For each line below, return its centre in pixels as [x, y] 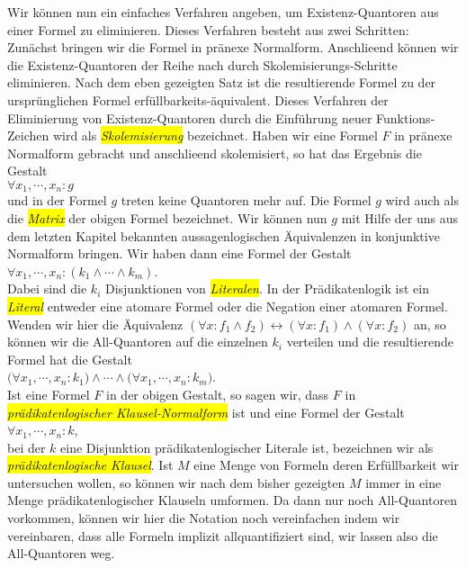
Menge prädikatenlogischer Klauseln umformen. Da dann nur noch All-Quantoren [232, 500]
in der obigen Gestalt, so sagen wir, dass [218, 394]
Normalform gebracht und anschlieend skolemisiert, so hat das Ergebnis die [215, 153]
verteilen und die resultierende [370, 342]
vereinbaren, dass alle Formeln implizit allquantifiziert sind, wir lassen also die [223, 535]
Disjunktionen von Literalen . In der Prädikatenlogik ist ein [267, 289]
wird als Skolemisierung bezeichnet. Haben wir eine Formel [215, 135]
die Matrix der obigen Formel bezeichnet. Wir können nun [167, 217]
